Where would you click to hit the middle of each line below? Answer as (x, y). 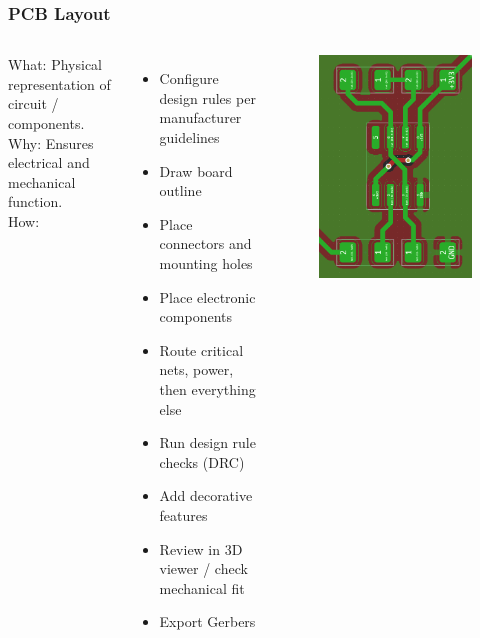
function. (35, 201)
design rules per (207, 97)
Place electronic (207, 296)
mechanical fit (202, 587)
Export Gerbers (207, 621)
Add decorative (206, 495)
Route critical (201, 349)
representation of (59, 83)
